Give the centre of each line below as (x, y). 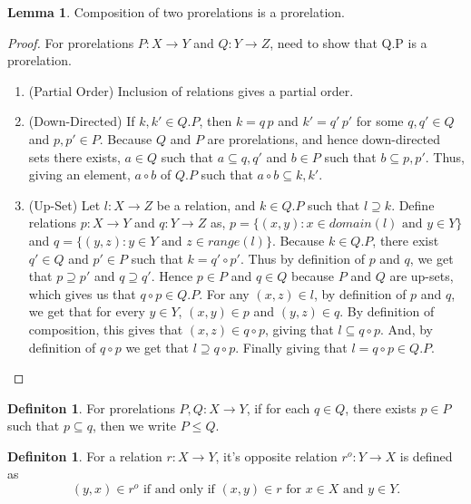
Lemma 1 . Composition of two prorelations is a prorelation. (176, 12)
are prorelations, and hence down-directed (324, 138)
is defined (426, 456)
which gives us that (82, 293)
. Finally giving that (291, 347)
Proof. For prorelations (71, 42)
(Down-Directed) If (82, 121)
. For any (224, 293)
